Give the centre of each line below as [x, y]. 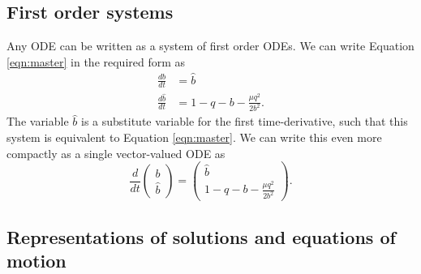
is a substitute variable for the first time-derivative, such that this [244, 121]
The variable [38, 121]
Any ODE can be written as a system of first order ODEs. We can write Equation [210, 46]
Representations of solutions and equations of [201, 236]
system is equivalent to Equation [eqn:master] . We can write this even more [194, 137]
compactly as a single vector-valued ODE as [116, 153]
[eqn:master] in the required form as [96, 61]
